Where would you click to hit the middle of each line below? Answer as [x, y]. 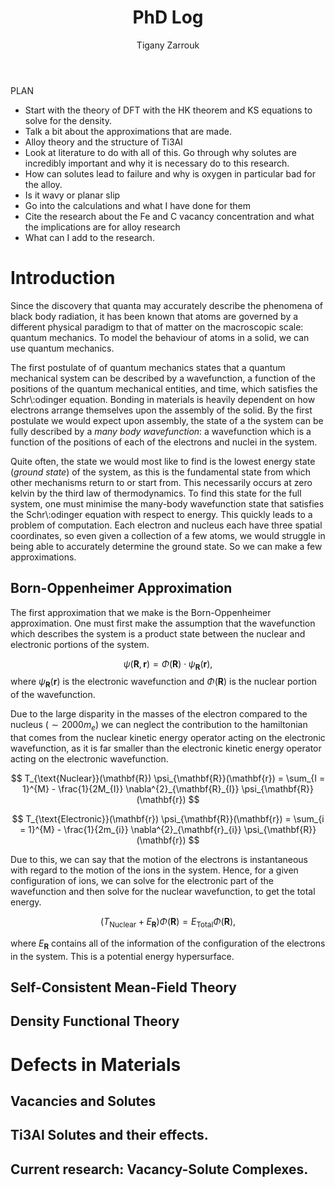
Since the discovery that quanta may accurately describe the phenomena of [167, 305]
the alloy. [43, 184]
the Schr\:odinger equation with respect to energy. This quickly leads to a [161, 514]
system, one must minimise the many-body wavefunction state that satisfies [167, 503]
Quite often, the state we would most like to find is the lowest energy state [163, 461]
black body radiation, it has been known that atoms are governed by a [154, 316]
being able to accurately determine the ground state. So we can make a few [166, 546]
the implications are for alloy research [102, 227]
